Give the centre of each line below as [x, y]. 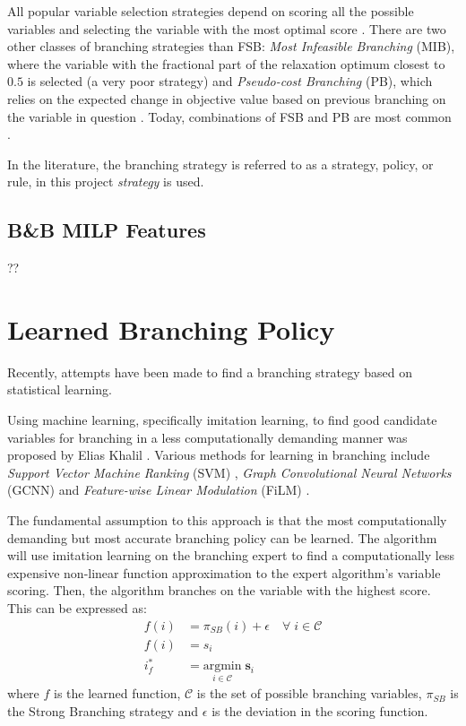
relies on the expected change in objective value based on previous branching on [227, 98]
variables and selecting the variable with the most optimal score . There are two [227, 28]
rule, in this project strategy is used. [106, 181]
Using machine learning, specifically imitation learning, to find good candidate [222, 420]
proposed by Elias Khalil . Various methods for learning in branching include [219, 455]
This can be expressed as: [77, 607]
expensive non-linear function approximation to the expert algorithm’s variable [224, 572]
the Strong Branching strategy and [103, 710]
